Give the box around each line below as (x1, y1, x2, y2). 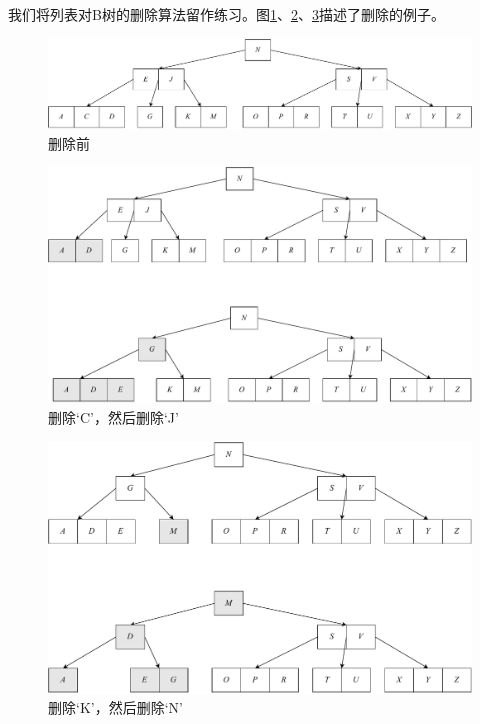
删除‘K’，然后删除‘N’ (48, 697, 183, 718)
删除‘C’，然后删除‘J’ (48, 407, 179, 428)
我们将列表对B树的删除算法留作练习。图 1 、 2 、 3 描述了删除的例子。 (8, 4, 445, 24)
